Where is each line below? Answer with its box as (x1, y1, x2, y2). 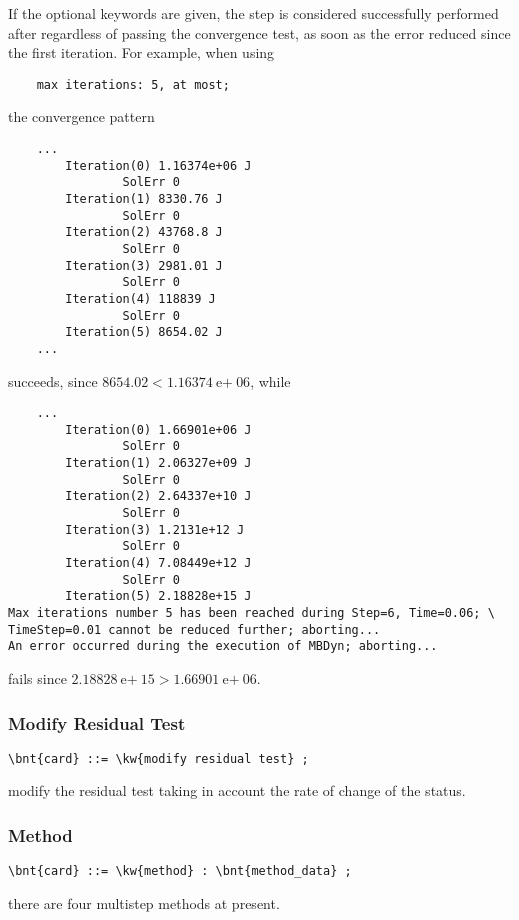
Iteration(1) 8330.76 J (65, 192, 223, 206)
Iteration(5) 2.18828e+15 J (65, 589, 252, 604)
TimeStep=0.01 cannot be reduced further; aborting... (8, 622, 381, 637)
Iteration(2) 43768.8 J (65, 225, 223, 240)
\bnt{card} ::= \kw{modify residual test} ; (8, 751, 309, 766)
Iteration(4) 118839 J (65, 291, 216, 306)
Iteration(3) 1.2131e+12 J (65, 522, 245, 537)
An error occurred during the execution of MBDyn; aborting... (8, 639, 438, 654)
